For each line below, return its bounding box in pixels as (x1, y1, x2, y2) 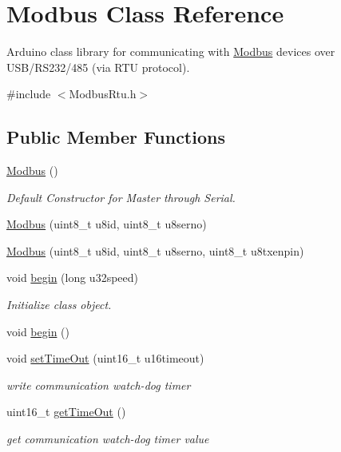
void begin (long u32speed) (6, 269, 139, 286)
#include (6, 85, 51, 102)
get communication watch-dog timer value (6, 430, 209, 447)
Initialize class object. (6, 296, 112, 313)
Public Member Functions (6, 125, 225, 149)
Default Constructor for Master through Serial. (6, 188, 236, 205)
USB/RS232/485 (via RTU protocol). (6, 58, 190, 75)
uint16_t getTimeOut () (6, 403, 126, 420)
